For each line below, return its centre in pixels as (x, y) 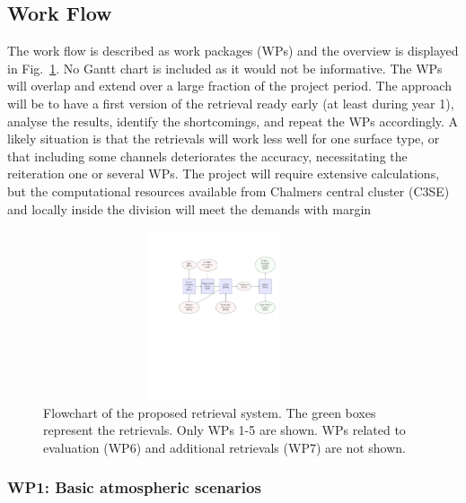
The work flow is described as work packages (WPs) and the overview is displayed (233, 51)
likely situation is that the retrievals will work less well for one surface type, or (224, 139)
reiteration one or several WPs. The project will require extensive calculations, (224, 173)
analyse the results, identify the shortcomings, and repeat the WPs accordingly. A (233, 121)
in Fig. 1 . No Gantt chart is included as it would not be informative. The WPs (225, 68)
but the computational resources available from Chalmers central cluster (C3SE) (229, 191)
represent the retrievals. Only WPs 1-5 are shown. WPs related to (224, 430)
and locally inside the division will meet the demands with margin (189, 208)
